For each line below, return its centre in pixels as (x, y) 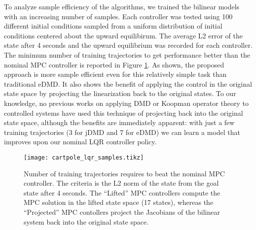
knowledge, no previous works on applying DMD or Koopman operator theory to (126, 103)
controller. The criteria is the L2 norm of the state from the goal (121, 183)
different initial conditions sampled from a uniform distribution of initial (113, 26)
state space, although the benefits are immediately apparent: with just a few (119, 122)
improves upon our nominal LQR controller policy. (80, 142)
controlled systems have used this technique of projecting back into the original (124, 113)
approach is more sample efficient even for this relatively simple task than (115, 74)
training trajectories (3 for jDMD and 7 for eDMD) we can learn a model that (122, 132)
